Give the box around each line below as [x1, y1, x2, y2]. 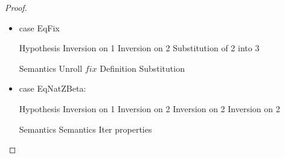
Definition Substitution [100, 62, 185, 74]
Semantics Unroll [19, 62, 83, 74]
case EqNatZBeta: [19, 82, 86, 95]
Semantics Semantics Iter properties [19, 122, 152, 135]
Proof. [5, 1, 27, 13]
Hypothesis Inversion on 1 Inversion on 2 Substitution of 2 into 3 [19, 42, 260, 54]
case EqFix [19, 21, 60, 34]
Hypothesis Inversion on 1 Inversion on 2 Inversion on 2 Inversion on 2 [19, 102, 280, 115]
